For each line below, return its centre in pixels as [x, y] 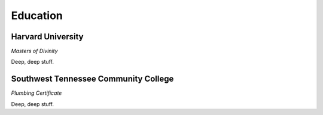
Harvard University [47, 37]
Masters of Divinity [34, 51]
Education [37, 15]
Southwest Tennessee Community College [92, 79]
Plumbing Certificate [36, 93]
